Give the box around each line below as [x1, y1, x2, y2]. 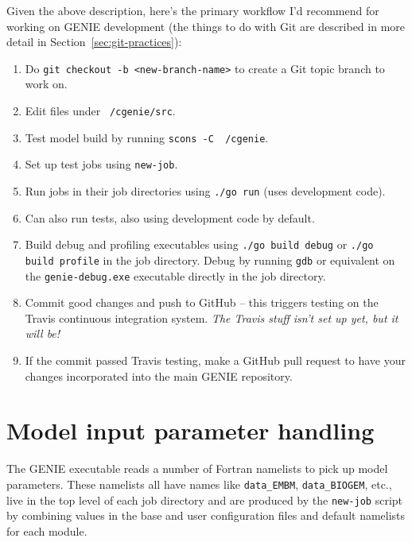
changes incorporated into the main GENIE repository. [25, 367, 293, 384]
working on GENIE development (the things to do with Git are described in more [6, 17, 406, 34]
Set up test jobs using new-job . [25, 156, 178, 172]
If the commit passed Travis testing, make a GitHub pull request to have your [25, 352, 406, 368]
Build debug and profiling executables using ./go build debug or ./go [25, 236, 374, 253]
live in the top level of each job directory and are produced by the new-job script [6, 491, 403, 508]
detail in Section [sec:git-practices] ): [6, 33, 182, 50]
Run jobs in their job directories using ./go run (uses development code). [25, 183, 386, 199]
